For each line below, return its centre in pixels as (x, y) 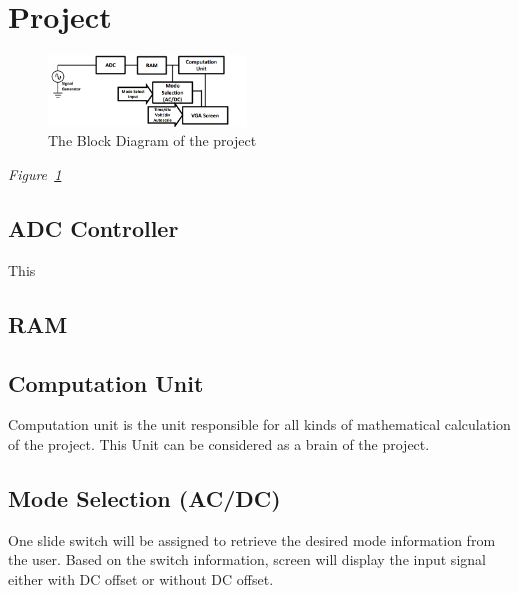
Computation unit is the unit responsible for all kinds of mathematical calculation (259, 424)
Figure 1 (35, 173)
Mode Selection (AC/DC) (144, 497)
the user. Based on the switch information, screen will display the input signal (247, 559)
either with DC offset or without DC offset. (141, 578)
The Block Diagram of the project (152, 140)
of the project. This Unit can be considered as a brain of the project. (219, 443)
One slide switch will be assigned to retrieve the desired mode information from (252, 539)
